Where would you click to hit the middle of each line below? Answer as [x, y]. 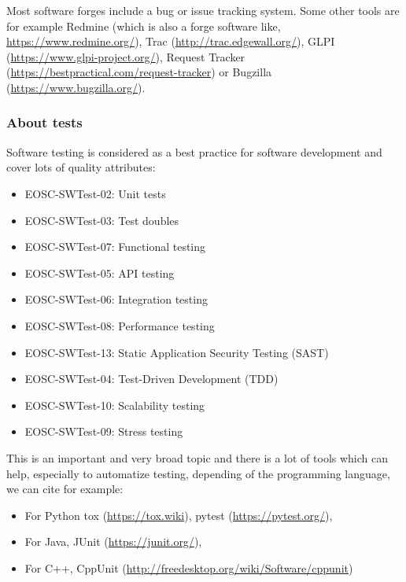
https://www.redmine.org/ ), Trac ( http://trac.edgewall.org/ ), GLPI [171, 41]
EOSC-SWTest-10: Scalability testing [115, 405]
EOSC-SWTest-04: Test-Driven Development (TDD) [151, 379]
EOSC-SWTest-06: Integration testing [116, 299]
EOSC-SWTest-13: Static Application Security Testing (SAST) [177, 352]
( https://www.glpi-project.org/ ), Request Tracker [126, 56]
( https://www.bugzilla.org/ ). [76, 87]
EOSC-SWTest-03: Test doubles [102, 220]
